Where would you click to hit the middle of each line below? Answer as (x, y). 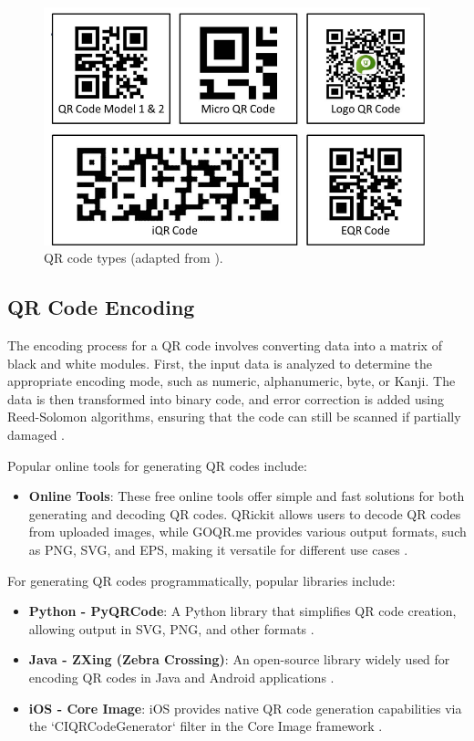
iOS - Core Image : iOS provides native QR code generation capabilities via (245, 708)
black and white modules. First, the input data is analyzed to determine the (220, 363)
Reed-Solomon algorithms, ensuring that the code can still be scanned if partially (234, 417)
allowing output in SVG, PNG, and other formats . (171, 628)
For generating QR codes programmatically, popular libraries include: (201, 580)
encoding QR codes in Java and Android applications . (181, 677)
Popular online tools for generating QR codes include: (157, 465)
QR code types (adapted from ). (134, 258)
